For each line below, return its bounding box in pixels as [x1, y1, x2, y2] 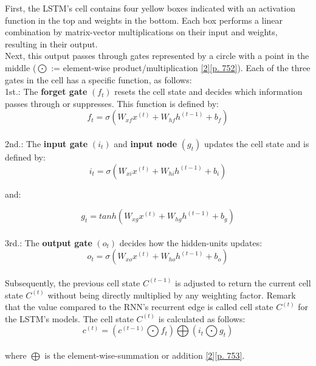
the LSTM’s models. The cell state [5, 312, 134, 325]
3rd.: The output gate [5, 236, 92, 249]
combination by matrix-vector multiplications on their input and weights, [5, 26, 278, 38]
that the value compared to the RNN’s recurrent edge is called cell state [5, 300, 273, 313]
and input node [114, 137, 177, 150]
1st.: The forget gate [5, 85, 88, 98]
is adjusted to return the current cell [175, 276, 311, 289]
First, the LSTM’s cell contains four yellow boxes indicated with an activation [5, 2, 295, 14]
